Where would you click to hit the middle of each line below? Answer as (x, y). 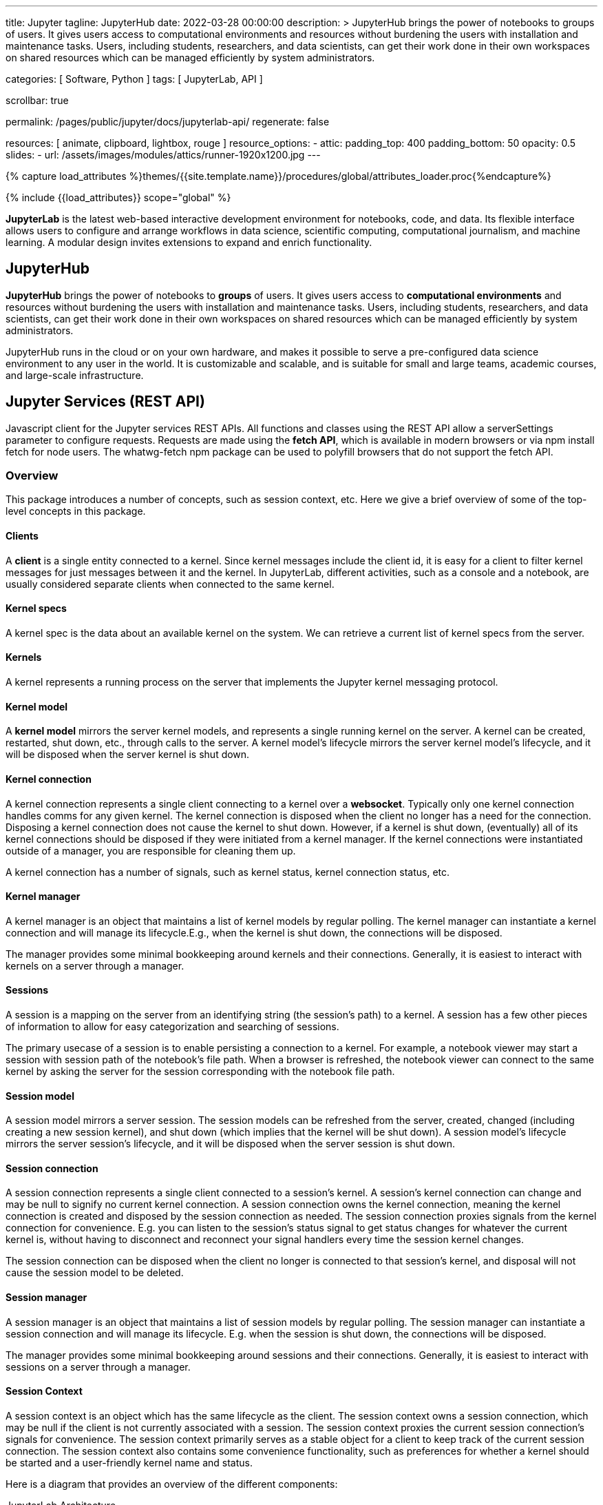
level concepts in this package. (76, 511)
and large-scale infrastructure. (75, 375)
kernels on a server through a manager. (95, 965)
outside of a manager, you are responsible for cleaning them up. (151, 850)
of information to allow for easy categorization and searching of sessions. (172, 1026)
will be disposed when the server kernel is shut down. (128, 755)
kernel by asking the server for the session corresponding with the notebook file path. (200, 1071)
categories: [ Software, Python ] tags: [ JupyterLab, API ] (134, 79)
